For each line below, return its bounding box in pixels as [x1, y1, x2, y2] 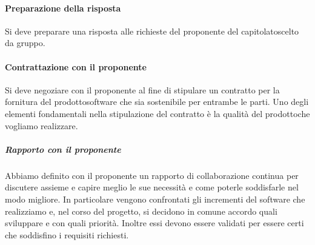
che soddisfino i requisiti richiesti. [5, 228, 129, 241]
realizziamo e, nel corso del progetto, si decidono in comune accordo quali [5, 204, 277, 217]
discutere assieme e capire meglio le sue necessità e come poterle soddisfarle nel [5, 181, 299, 193]
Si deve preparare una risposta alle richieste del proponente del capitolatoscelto [5, 24, 299, 37]
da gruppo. [5, 36, 45, 49]
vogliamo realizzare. [5, 119, 78, 132]
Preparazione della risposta [5, 1, 121, 14]
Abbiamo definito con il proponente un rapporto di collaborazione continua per [5, 169, 299, 181]
